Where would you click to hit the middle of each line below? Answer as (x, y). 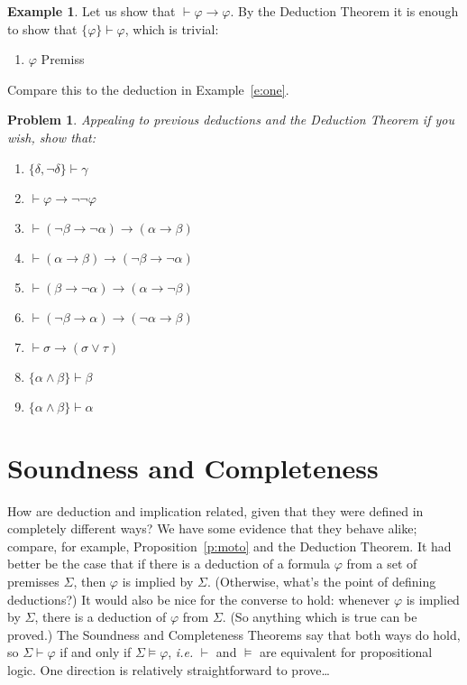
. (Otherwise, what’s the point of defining (321, 582)
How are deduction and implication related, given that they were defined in (215, 510)
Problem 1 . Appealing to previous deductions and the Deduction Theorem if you (231, 120)
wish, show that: (52, 137)
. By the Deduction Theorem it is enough (344, 11)
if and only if (96, 652)
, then (90, 582)
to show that (42, 28)
